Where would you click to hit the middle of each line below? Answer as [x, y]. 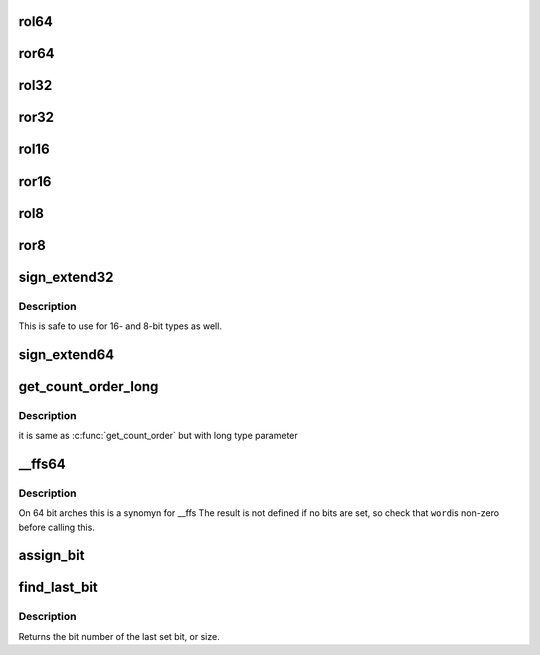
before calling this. [56, 527]
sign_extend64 [66, 354]
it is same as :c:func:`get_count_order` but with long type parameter [158, 436]
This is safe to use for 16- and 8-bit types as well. [120, 326]
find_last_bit [58, 587]
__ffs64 [42, 463]
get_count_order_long [88, 386]
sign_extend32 [66, 276]
